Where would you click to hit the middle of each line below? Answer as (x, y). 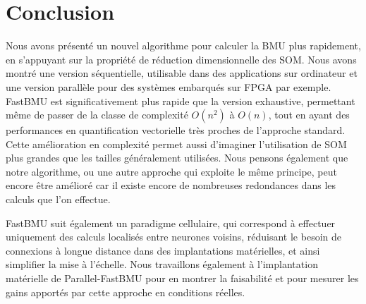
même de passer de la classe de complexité (97, 115)
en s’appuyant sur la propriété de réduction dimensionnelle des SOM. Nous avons (181, 59)
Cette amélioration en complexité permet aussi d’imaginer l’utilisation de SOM (176, 144)
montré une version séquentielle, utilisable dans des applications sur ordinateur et (182, 73)
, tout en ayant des (309, 115)
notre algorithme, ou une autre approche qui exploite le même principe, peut (171, 171)
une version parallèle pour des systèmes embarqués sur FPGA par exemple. (169, 86)
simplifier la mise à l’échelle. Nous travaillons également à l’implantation (162, 264)
